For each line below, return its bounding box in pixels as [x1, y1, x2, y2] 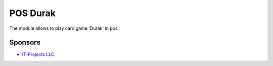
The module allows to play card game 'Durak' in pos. [9, 25, 119, 31]
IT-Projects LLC [22, 51, 55, 57]
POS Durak [9, 8, 56, 19]
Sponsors [9, 38, 40, 47]
